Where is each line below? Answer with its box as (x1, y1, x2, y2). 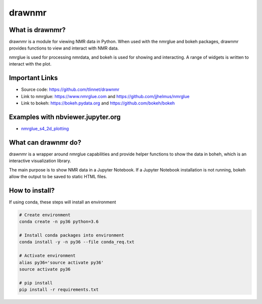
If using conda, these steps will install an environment (9, 199, 116, 205)
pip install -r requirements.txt (19, 287, 99, 292)
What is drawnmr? (9, 26, 66, 34)
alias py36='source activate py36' (19, 260, 104, 265)
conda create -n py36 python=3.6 (19, 219, 99, 224)
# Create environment (19, 212, 71, 218)
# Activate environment (19, 253, 76, 258)
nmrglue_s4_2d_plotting (21, 125, 69, 131)
